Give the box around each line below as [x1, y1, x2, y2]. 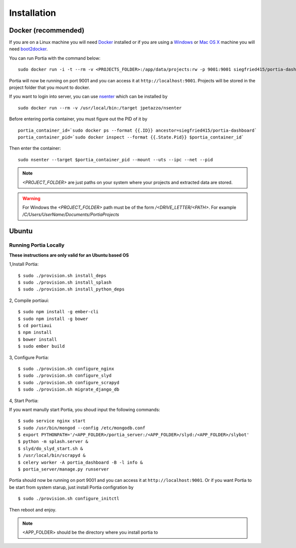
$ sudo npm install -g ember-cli [18, 309, 99, 315]
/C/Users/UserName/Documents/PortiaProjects [22, 211, 119, 217]
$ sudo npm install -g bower [18, 316, 88, 322]
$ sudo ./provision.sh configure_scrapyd [18, 380, 119, 385]
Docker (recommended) [9, 26, 85, 35]
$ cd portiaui [18, 323, 52, 328]
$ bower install [18, 336, 57, 342]
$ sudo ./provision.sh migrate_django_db [18, 387, 119, 392]
